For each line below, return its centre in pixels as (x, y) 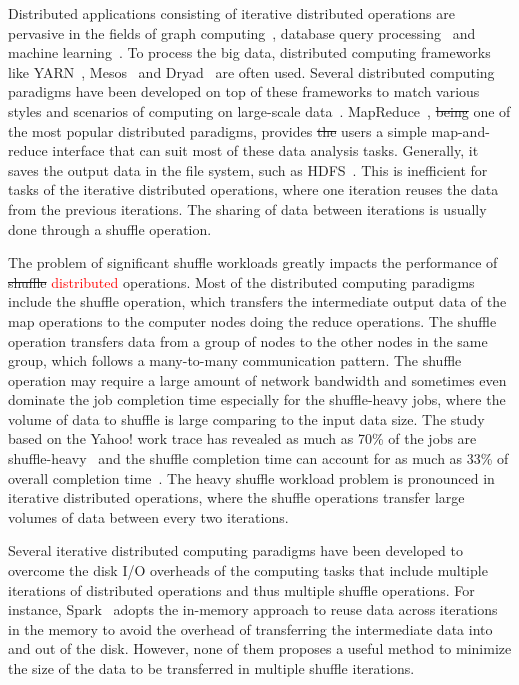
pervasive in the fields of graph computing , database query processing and (242, 32)
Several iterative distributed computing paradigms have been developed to (235, 550)
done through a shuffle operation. (110, 228)
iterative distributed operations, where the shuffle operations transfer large (236, 497)
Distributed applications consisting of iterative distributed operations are (231, 13)
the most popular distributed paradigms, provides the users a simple (217, 130)
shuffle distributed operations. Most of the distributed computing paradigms (241, 281)
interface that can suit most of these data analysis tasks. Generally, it (265, 150)
